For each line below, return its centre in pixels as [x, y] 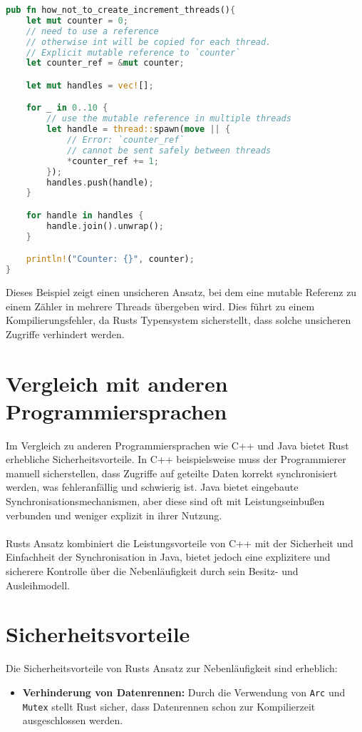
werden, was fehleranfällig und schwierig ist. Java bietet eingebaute [152, 487]
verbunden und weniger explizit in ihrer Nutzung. [114, 515]
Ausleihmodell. [38, 585]
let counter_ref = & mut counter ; [105, 63]
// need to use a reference [92, 31]
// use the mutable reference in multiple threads [169, 119]
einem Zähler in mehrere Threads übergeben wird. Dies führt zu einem [160, 306]
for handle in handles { [85, 215]
